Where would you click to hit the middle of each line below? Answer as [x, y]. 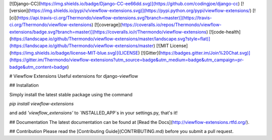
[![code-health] [225, 32]
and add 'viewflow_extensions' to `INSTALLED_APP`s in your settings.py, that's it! [93, 113]
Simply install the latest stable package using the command [71, 94]
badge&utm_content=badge [38, 67]
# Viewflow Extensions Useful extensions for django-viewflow [74, 76]
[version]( [19, 11]
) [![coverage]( [107, 25]
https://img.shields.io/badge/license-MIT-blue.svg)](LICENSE [75, 53]
